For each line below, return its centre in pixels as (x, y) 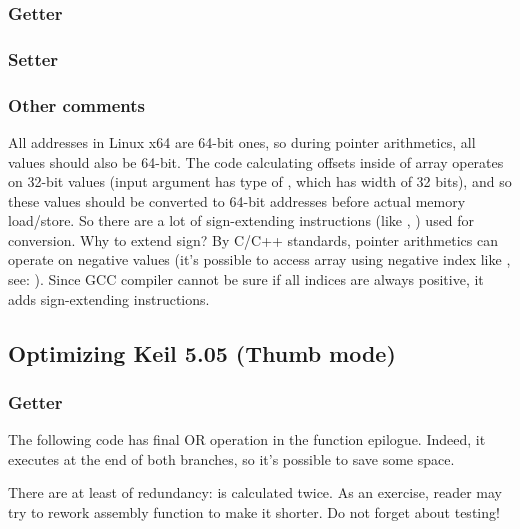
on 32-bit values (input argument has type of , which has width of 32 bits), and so (260, 181)
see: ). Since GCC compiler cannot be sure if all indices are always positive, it (246, 279)
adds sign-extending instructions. (109, 298)
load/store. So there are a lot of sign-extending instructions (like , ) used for (241, 220)
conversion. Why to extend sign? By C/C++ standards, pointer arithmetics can (253, 239)
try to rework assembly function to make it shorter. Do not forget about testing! (254, 512)
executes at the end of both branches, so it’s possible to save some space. (231, 458)
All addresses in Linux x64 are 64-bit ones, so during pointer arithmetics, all (242, 141)
